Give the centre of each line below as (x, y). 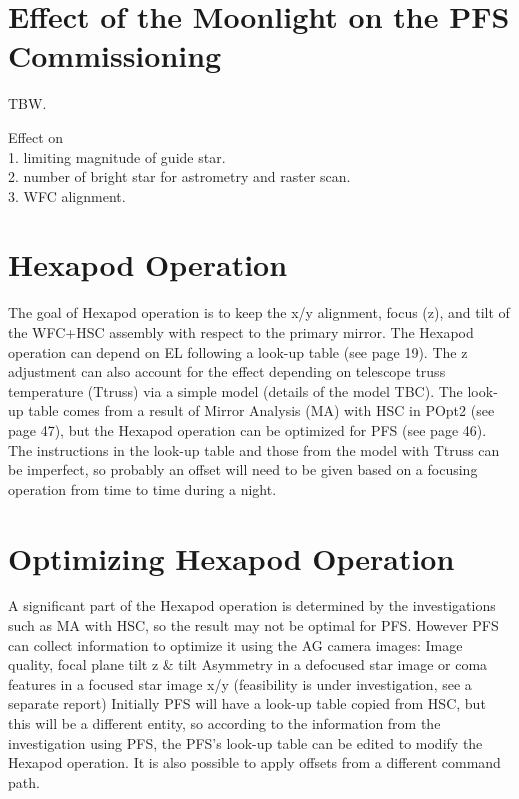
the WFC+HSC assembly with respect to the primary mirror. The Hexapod (241, 332)
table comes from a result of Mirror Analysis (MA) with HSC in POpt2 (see (261, 410)
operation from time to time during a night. (142, 488)
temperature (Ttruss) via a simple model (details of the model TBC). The (235, 390)
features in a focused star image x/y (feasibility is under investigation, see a (240, 683)
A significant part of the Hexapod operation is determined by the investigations (252, 605)
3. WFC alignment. (67, 195)
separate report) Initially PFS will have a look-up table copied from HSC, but (247, 703)
